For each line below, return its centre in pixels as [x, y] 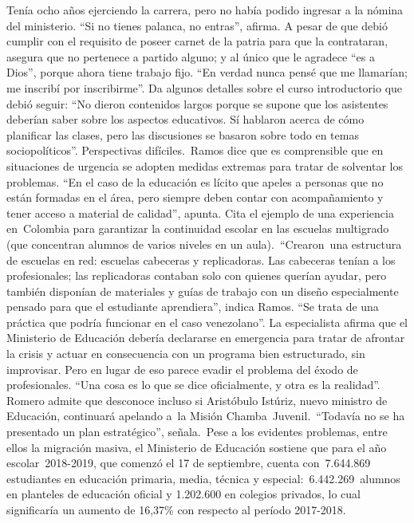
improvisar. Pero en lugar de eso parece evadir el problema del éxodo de [182, 369]
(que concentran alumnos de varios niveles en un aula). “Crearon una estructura [204, 244]
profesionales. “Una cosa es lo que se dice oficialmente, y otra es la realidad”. [193, 385]
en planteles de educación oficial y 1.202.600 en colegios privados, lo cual [183, 494]
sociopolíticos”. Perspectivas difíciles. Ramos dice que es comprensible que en [195, 150]
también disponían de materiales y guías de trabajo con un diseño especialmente [203, 291]
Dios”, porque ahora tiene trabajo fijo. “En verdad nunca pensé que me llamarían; [207, 72]
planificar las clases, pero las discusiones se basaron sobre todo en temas [183, 134]
